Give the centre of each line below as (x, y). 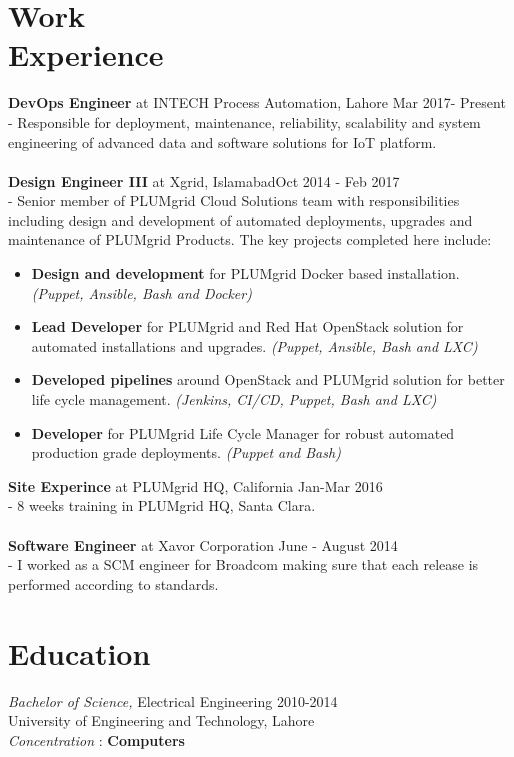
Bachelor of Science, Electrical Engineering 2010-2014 (173, 700)
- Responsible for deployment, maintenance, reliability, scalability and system (244, 121)
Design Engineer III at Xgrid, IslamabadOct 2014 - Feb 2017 (204, 180)
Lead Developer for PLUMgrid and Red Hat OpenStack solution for (247, 326)
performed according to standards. (113, 583)
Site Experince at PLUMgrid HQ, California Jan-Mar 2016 (195, 485)
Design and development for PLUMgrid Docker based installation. (245, 273)
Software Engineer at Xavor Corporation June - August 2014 (203, 544)
